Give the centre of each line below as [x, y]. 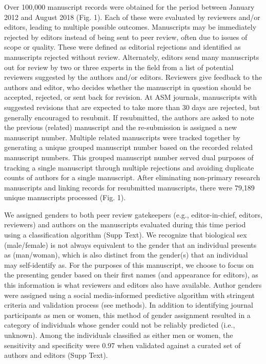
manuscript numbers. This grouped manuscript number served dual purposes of [129, 157]
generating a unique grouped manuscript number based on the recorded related [129, 147]
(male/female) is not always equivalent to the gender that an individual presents [130, 244]
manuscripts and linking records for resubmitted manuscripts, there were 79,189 [129, 187]
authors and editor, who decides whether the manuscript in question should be [128, 87]
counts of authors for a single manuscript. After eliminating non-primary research [132, 177]
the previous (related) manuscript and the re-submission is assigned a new [121, 127]
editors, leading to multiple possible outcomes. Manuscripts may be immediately [130, 27]
